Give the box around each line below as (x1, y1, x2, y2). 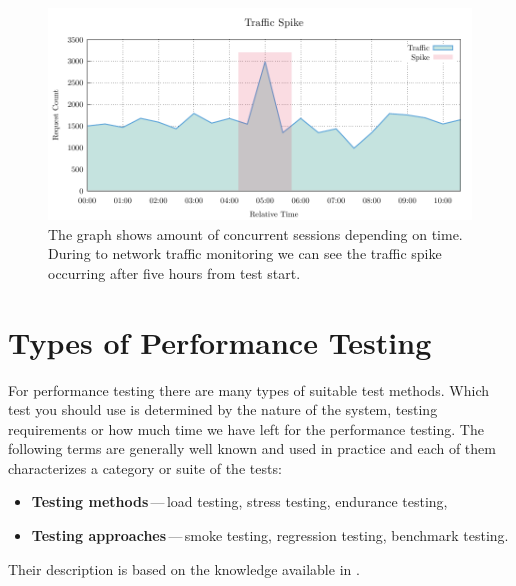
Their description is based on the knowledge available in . (8, 558, 360, 579)
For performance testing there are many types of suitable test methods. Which (8, 379, 490, 400)
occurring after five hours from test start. (48, 262, 301, 283)
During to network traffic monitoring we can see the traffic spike (48, 243, 442, 264)
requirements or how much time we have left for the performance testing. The (8, 418, 484, 439)
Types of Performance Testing (8, 321, 432, 362)
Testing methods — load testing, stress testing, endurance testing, (31, 491, 448, 512)
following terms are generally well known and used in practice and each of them (8, 438, 496, 459)
